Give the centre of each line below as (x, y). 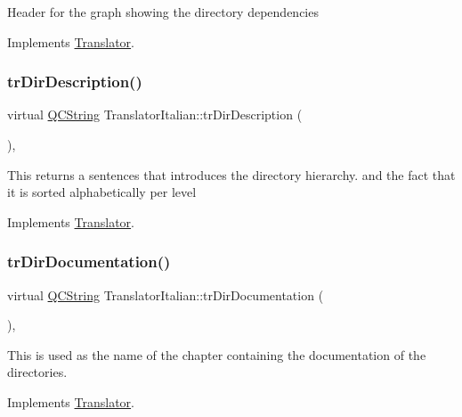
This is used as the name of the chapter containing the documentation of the (217, 354)
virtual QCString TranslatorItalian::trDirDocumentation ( (166, 294)
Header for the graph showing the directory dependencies (163, 12)
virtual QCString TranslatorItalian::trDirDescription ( (155, 114)
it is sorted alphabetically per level (102, 192)
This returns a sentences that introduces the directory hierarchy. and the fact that (231, 174)
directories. (37, 372)
